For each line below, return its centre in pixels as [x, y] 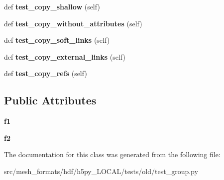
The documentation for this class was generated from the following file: [112, 154]
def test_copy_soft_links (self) [57, 40]
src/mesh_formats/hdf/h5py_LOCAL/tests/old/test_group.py [101, 171]
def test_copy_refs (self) [46, 73]
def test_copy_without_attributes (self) [73, 23]
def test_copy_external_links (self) [65, 56]
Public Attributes [50, 100]
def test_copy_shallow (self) [52, 6]
